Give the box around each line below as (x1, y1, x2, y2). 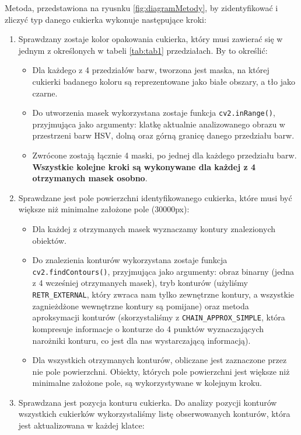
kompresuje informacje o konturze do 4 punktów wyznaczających (32, 322, 264, 334)
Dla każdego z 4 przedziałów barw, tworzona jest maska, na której (32, 64, 269, 76)
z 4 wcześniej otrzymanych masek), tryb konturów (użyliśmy (32, 277, 248, 289)
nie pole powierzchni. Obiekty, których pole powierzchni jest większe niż (32, 365, 290, 377)
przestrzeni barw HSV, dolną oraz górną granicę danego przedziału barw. (32, 129, 295, 141)
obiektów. (32, 234, 66, 246)
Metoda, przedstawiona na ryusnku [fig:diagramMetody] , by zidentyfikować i (5, 2, 278, 13)
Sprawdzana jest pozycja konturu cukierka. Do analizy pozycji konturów (18, 396, 277, 408)
